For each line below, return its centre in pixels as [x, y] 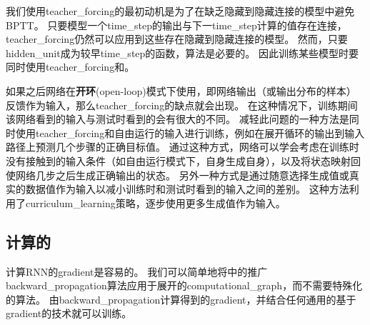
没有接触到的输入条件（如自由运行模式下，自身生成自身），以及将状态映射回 [183, 160]
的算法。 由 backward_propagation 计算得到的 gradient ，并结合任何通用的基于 [181, 299]
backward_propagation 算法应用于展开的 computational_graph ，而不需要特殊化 [184, 285]
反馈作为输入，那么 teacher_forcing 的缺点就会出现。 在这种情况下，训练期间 [182, 105]
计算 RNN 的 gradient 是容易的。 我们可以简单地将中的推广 [137, 271]
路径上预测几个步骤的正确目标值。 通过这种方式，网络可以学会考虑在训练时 [182, 147]
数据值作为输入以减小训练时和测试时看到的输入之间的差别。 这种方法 [187, 189]
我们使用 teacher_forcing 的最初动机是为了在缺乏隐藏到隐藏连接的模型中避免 [180, 11]
